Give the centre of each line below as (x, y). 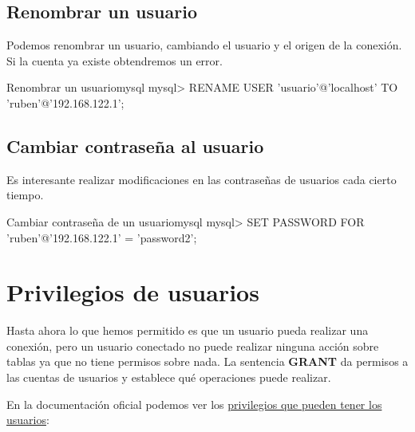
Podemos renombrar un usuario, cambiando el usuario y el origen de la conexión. (204, 45)
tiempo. (25, 195)
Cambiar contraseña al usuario (135, 145)
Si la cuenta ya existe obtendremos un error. (115, 60)
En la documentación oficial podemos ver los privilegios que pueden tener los (194, 404)
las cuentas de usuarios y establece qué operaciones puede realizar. (169, 377)
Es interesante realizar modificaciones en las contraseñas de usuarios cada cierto (202, 179)
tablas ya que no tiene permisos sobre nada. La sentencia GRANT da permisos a (207, 361)
